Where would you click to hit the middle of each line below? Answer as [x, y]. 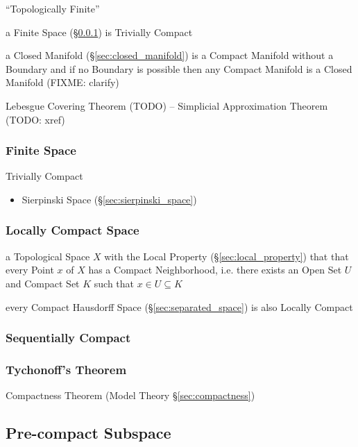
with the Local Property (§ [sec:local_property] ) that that [227, 256]
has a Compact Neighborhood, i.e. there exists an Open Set [215, 270]
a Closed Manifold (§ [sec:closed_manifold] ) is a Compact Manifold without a [170, 55]
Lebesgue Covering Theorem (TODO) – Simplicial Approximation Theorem [167, 105]
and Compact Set [43, 283]
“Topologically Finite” [53, 8]
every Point [30, 270]
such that [114, 283]
